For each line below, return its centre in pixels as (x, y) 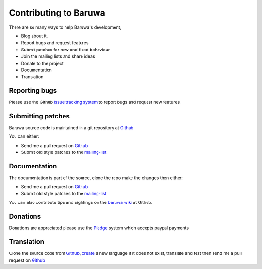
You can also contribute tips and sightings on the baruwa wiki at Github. (81, 202)
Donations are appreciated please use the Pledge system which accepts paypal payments (99, 228)
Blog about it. (34, 36)
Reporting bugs (33, 91)
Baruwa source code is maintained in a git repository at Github (71, 128)
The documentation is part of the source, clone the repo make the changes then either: (96, 178)
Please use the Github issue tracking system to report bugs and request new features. (95, 102)
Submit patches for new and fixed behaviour (65, 50)
